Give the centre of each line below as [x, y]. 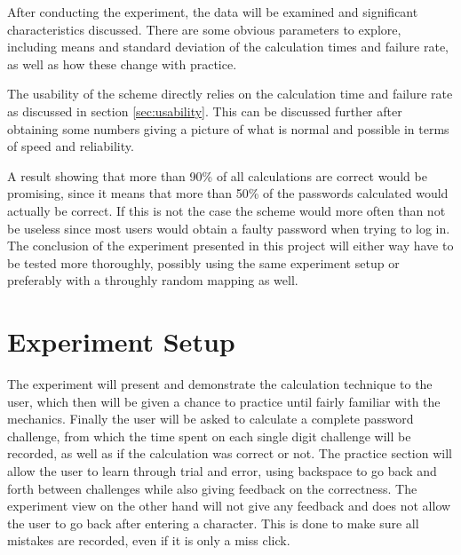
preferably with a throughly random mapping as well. [153, 280]
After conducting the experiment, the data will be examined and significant [213, 12]
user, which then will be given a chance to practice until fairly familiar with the [224, 401]
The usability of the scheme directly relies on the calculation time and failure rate [230, 94]
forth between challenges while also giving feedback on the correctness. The [212, 488]
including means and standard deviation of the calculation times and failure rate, [228, 47]
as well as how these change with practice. [122, 63]
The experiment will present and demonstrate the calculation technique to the [220, 384]
